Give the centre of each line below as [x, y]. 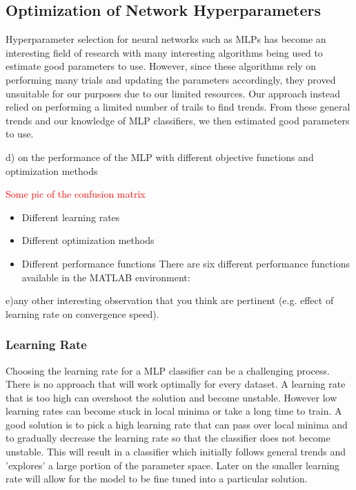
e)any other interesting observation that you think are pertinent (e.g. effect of [170, 300]
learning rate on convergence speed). [82, 313]
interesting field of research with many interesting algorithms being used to [164, 52]
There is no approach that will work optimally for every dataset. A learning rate [176, 384]
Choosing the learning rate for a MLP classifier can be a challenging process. [168, 370]
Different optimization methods [88, 240]
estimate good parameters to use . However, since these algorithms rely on [161, 66]
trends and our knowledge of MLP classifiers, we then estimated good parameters [178, 120]
